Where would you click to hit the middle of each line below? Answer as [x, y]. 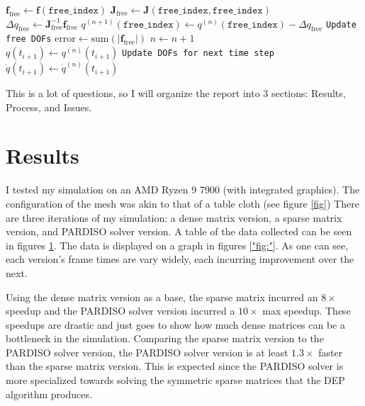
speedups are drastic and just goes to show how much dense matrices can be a [175, 324]
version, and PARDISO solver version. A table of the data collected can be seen [179, 231]
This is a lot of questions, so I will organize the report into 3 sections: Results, [176, 93]
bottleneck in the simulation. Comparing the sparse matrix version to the [165, 338]
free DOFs [29, 39]
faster [331, 352]
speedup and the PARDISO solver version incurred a [120, 311]
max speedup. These [307, 311]
